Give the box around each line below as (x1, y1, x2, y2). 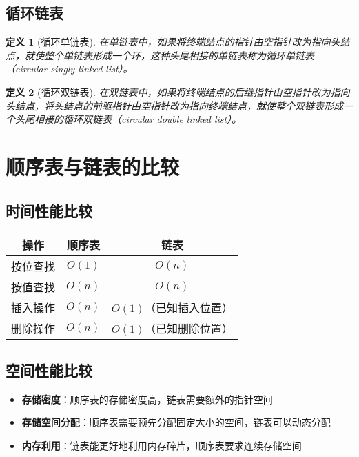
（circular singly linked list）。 (6, 61, 133, 76)
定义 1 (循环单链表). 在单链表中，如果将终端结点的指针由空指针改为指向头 (6, 35, 340, 49)
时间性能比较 (6, 200, 92, 221)
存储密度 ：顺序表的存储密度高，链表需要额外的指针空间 (21, 391, 273, 406)
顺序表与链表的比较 (6, 152, 180, 180)
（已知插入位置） (145, 300, 234, 316)
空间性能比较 (6, 359, 92, 380)
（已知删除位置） (145, 320, 234, 337)
